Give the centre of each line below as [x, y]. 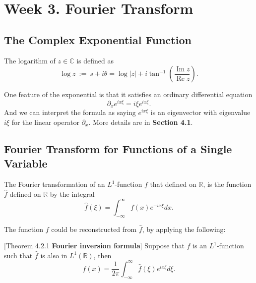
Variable [26, 163]
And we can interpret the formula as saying [70, 112]
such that [18, 255]
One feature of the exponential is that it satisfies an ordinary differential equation [128, 94]
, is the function [227, 184]
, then [102, 255]
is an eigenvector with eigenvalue [200, 112]
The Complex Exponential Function [98, 39]
